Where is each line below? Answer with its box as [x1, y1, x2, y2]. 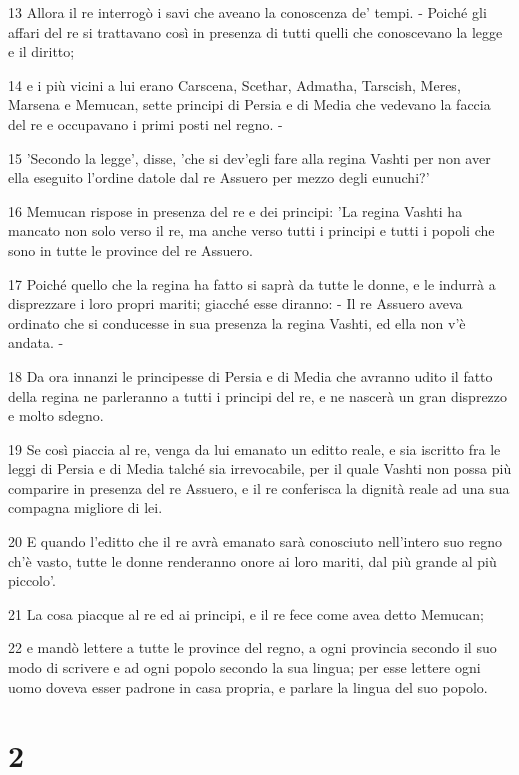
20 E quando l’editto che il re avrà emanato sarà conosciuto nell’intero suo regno [8, 531, 503, 552]
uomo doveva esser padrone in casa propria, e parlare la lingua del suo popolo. [8, 676, 488, 697]
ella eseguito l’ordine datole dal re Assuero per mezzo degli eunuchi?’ [8, 167, 430, 188]
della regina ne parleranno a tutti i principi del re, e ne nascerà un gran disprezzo [8, 385, 508, 406]
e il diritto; [8, 41, 75, 62]
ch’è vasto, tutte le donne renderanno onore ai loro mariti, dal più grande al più [8, 550, 497, 571]
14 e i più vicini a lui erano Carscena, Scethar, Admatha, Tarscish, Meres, [8, 74, 461, 95]
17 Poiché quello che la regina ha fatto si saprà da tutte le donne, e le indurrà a [8, 273, 496, 294]
